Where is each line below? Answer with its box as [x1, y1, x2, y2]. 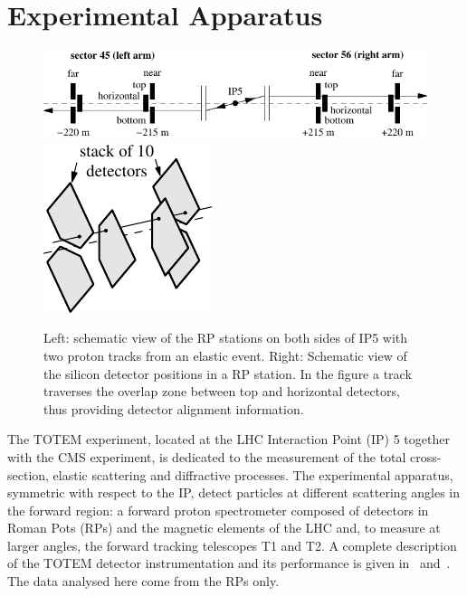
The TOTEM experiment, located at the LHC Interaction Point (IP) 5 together [7, 430, 450, 449]
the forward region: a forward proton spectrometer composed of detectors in [7, 500, 429, 519]
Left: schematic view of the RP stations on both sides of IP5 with [43, 328, 408, 347]
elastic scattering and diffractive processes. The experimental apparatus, [52, 465, 453, 484]
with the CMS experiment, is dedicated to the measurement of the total [7, 447, 406, 466]
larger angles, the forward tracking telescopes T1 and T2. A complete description [7, 535, 457, 554]
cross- [410, 447, 442, 466]
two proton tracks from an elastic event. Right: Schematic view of [43, 345, 407, 364]
